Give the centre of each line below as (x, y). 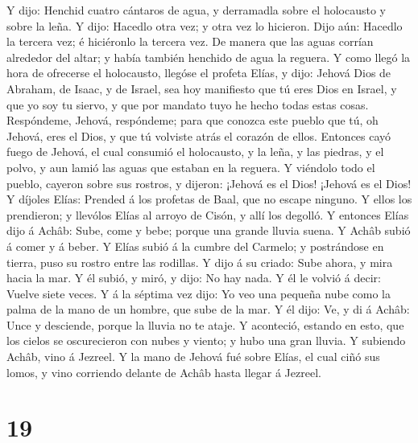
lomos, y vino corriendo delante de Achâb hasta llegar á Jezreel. (164, 372)
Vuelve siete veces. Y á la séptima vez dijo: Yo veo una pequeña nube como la (199, 293)
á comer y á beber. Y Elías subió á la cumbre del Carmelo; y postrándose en (195, 246)
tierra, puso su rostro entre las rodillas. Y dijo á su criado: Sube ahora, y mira (200, 262)
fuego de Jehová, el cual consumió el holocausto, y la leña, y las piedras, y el (195, 152)
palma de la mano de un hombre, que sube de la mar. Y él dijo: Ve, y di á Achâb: (208, 309)
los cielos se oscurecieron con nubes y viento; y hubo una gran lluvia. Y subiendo (206, 340)
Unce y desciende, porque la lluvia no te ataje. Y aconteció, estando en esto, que (205, 324)
